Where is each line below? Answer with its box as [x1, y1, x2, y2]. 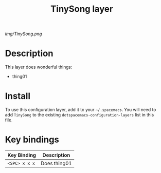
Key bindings [5, 134, 59, 145]
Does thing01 [40, 160, 72, 167]
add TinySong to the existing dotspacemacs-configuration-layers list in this [5, 112, 154, 118]
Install [5, 91, 31, 102]
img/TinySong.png [5, 31, 42, 37]
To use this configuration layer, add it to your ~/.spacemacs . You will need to [5, 107, 157, 113]
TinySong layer [50, 3, 113, 15]
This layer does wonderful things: [5, 64, 72, 70]
